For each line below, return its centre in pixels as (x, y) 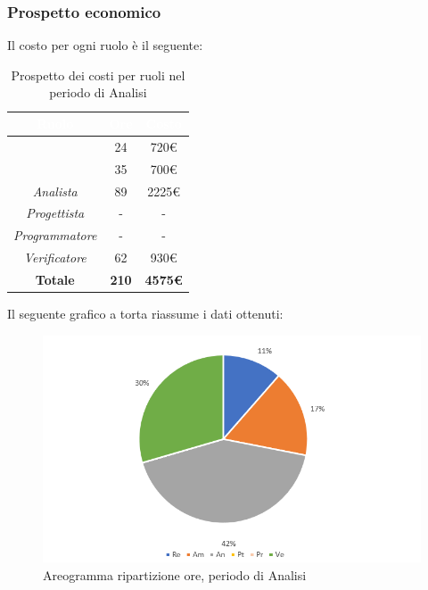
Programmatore (55, 235)
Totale (55, 279)
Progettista (55, 213)
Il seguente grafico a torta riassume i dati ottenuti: (145, 313)
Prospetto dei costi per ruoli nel (98, 75)
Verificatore (55, 258)
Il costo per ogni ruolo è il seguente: (105, 45)
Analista (55, 191)
